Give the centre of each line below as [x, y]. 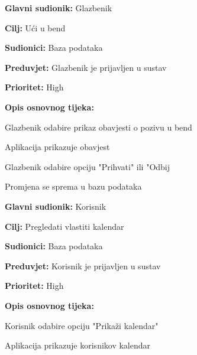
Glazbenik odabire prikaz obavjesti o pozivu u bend [98, 127]
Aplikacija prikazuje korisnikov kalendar [78, 345]
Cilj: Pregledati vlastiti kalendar [64, 226]
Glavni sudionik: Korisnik [56, 206]
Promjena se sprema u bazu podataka [73, 186]
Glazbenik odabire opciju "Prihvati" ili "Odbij [88, 166]
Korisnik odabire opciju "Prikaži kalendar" [82, 325]
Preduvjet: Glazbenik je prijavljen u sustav [86, 67]
